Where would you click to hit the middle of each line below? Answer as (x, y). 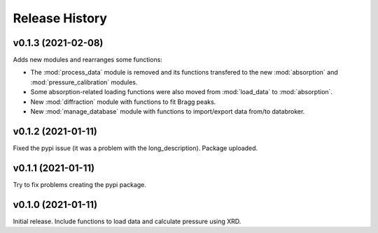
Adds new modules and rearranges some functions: (87, 60)
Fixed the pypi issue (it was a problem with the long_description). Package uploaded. (135, 148)
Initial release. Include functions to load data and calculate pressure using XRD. (127, 221)
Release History (60, 18)
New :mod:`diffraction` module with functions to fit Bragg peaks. (123, 102)
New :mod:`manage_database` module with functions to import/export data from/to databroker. (168, 112)
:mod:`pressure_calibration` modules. (84, 82)
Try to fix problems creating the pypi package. (80, 184)
